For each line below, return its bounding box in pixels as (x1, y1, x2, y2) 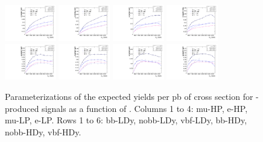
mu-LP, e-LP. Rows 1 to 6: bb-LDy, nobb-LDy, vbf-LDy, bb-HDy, (5, 114, 247, 126)
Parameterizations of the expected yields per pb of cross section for (5, 90, 253, 103)
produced (5, 102, 39, 114)
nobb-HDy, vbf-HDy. (5, 125, 81, 138)
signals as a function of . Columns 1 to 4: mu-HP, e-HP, (42, 102, 248, 114)
